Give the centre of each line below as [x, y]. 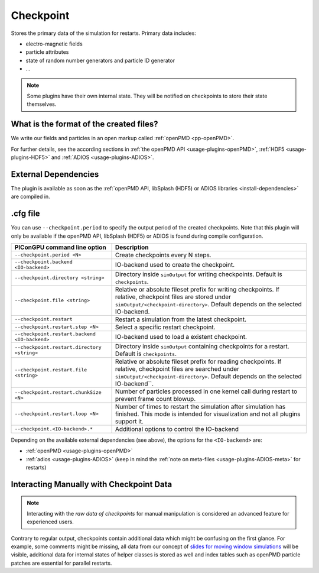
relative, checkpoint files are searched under [177, 368]
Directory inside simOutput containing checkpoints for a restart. [202, 346]
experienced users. [50, 522]
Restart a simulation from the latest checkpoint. [181, 319]
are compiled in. [30, 197]
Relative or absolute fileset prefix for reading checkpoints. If [198, 361]
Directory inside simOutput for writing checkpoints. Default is [199, 274]
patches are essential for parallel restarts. [61, 563]
